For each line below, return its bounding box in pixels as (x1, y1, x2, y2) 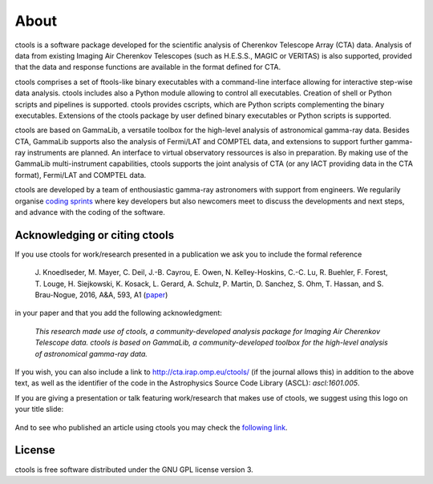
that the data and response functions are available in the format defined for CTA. (14, 63, 281, 72)
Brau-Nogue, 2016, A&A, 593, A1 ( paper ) (34, 290, 168, 300)
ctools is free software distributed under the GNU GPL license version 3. (14, 465, 254, 474)
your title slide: (14, 405, 64, 414)
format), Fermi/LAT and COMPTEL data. (14, 170, 147, 179)
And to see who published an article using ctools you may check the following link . (14, 422, 288, 432)
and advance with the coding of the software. (14, 208, 166, 217)
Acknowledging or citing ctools (14, 228, 175, 242)
